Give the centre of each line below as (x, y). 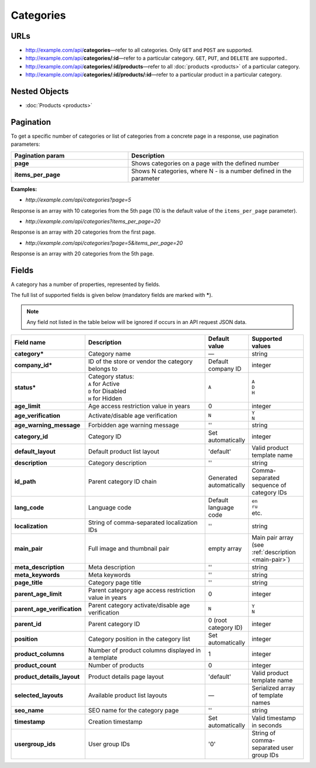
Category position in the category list (139, 639)
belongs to (103, 368)
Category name (109, 353)
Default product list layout (124, 451)
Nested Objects (40, 92)
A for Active (104, 384)
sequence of (269, 485)
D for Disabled (107, 391)
